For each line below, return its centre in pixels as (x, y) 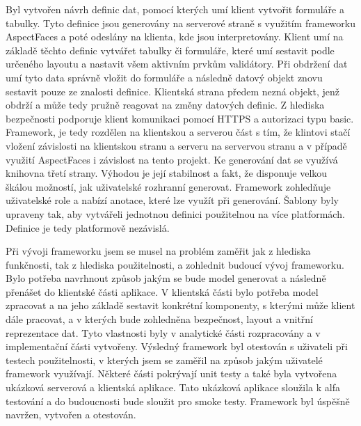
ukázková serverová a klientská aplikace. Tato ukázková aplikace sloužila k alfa (173, 387)
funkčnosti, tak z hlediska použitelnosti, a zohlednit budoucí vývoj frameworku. (175, 264)
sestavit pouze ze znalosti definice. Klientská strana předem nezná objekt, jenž (173, 91)
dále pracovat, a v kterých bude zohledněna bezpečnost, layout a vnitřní (159, 319)
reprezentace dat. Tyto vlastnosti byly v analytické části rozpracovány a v (163, 332)
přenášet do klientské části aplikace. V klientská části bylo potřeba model (162, 291)
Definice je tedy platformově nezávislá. (88, 227)
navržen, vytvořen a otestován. (71, 415)
